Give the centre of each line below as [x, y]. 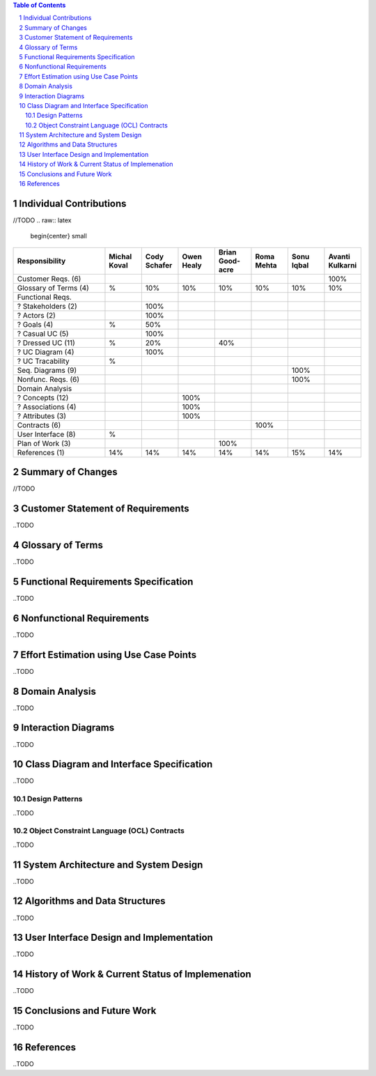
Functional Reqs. [45, 297]
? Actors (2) [36, 315]
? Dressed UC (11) [46, 343]
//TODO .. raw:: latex [42, 220]
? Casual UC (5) [43, 333]
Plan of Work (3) [44, 443]
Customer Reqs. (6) [49, 279]
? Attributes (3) [41, 416]
